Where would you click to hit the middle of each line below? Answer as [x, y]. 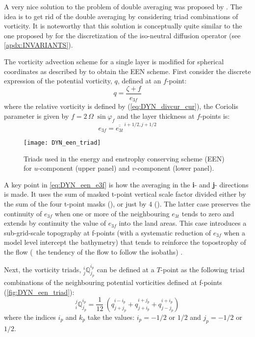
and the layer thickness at [156, 116]
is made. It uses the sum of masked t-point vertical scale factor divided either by [125, 194]
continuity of [23, 213]
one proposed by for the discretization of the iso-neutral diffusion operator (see [122, 35]
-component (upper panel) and [84, 168]
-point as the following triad [203, 269]
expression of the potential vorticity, [58, 81]
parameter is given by [37, 116]
